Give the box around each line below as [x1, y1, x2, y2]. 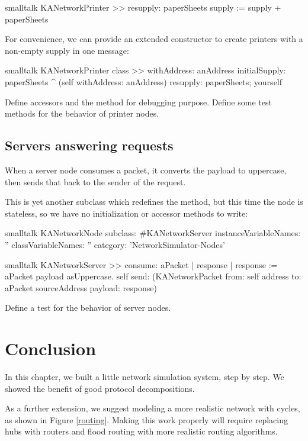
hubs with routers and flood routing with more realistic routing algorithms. [5, 425, 278, 437]
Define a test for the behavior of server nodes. [5, 301, 171, 314]
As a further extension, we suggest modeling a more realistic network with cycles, [5, 402, 300, 414]
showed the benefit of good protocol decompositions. [5, 382, 195, 394]
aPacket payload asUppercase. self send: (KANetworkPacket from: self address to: [5, 270, 301, 282]
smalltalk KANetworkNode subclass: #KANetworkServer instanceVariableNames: [5, 227, 301, 239]
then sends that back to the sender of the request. [5, 175, 186, 188]
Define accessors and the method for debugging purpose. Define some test [5, 95, 272, 108]
